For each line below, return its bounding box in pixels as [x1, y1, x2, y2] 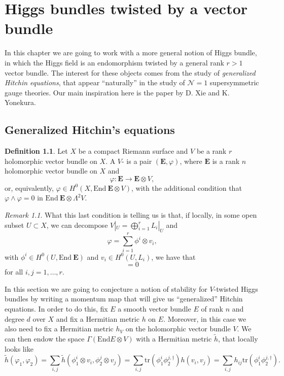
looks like [5, 343, 33, 354]
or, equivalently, [5, 182, 54, 193]
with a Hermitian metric [136, 333, 212, 344]
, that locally [218, 333, 258, 344]
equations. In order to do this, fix [5, 303, 108, 314]
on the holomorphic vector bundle [125, 323, 231, 334]
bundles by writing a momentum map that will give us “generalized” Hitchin [5, 293, 243, 304]
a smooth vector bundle [118, 303, 191, 314]
